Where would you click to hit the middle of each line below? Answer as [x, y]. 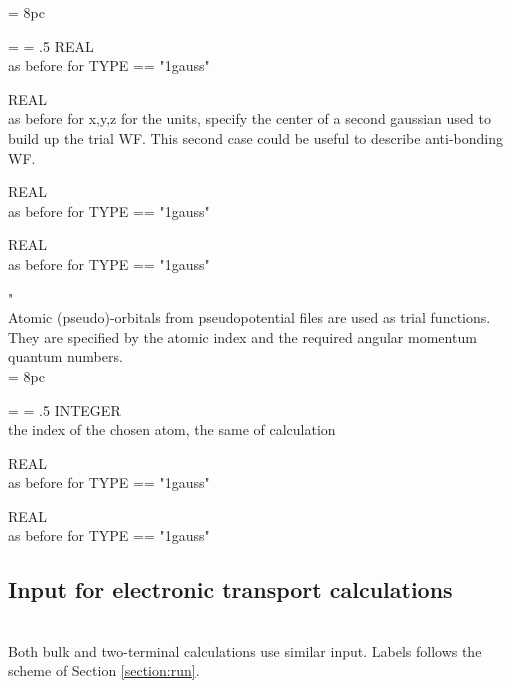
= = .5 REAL [51, 45]
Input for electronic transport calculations [230, 589]
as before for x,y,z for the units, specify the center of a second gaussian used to [249, 118]
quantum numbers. [65, 356]
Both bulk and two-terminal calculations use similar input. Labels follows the [245, 650]
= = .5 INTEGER [64, 409]
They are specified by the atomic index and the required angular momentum [242, 336]
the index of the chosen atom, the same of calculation [172, 429]
